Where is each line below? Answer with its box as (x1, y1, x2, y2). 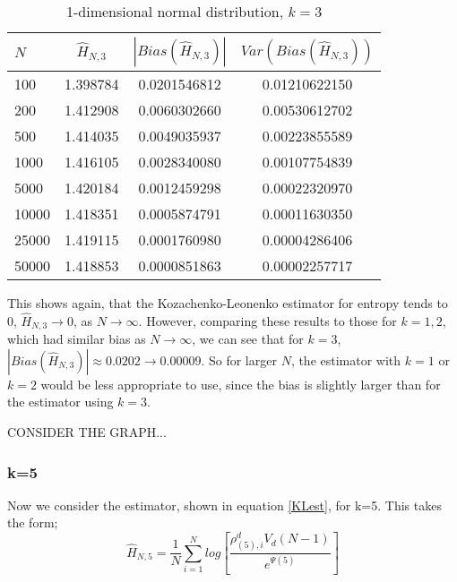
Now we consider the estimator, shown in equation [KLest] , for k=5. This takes (7, 495, 442, 514)
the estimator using (7, 392, 114, 411)
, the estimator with (290, 350, 401, 369)
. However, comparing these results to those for (138, 311, 397, 330)
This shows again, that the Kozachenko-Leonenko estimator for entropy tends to (7, 294, 448, 312)
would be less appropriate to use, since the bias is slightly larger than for (40, 374, 441, 393)
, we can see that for (192, 330, 304, 348)
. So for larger (201, 350, 277, 369)
